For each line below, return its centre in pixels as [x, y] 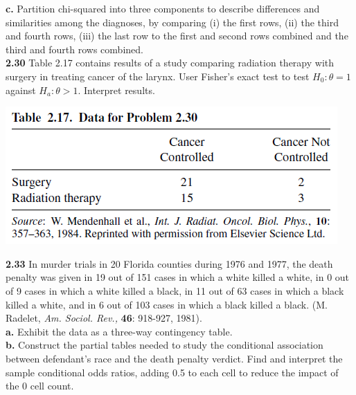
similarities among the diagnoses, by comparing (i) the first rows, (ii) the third [172, 22]
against [21, 90]
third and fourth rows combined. [74, 49]
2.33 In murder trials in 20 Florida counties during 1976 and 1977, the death [169, 263]
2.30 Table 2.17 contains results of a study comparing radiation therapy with [170, 63]
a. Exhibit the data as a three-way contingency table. [119, 331]
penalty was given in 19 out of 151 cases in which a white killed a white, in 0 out [178, 277]
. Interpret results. [116, 90]
